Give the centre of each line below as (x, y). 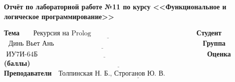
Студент (209, 33)
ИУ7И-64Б (22, 54)
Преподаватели (28, 72)
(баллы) (17, 63)
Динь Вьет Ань (31, 44)
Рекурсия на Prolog (62, 34)
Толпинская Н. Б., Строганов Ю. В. (112, 73)
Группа (214, 43)
